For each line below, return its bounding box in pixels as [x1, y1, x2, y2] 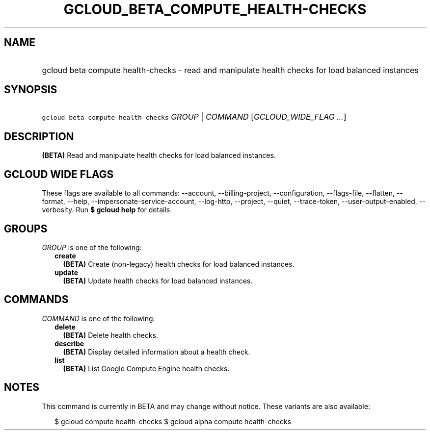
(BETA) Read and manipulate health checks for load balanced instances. [42, 151, 276, 160]
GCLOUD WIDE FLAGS [4, 168, 114, 180]
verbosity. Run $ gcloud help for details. [42, 205, 172, 214]
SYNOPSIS [4, 83, 57, 96]
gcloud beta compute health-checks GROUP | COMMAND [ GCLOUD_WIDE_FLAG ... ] [42, 112, 347, 122]
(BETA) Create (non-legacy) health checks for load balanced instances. [63, 259, 295, 268]
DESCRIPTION [4, 130, 74, 143]
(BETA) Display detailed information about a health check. [63, 347, 250, 356]
